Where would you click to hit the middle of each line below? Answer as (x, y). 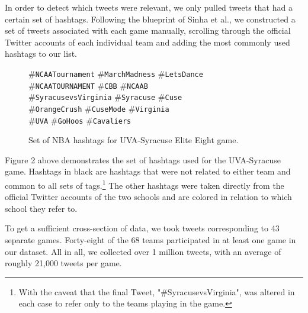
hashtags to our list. (41, 54)
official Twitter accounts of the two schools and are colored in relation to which (148, 197)
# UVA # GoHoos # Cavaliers (80, 120)
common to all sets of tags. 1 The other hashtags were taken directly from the (145, 184)
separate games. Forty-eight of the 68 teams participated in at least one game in (150, 240)
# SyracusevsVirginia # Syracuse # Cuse (105, 97)
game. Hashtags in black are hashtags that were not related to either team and (148, 171)
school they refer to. (41, 208)
